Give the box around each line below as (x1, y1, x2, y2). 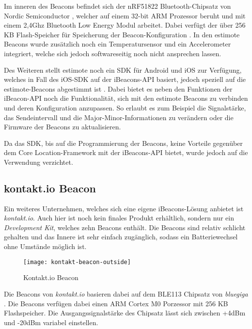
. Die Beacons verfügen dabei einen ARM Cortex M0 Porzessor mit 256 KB (4, 298, 228, 308)
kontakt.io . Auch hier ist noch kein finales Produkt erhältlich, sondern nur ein (4, 213, 234, 223)
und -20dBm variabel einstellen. (4, 317, 98, 327)
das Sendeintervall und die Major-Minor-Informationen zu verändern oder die (4, 112, 234, 122)
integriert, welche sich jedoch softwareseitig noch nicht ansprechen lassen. (4, 48, 221, 58)
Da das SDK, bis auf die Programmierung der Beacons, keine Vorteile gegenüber (4, 138, 243, 148)
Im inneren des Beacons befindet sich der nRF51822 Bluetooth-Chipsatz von (4, 1, 231, 11)
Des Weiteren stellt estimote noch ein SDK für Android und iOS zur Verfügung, (4, 64, 242, 75)
